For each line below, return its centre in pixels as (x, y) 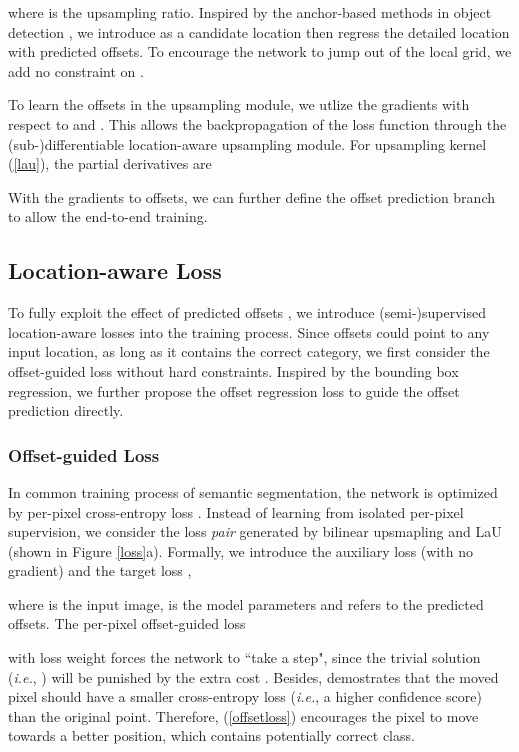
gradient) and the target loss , (100, 570)
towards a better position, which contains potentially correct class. (211, 735)
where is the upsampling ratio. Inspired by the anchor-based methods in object (250, 12)
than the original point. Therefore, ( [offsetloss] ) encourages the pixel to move (243, 715)
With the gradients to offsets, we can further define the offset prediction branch (251, 196)
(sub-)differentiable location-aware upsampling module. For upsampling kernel (247, 143)
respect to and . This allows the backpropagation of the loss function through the (257, 123)
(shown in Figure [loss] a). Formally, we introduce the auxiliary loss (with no (240, 550)
